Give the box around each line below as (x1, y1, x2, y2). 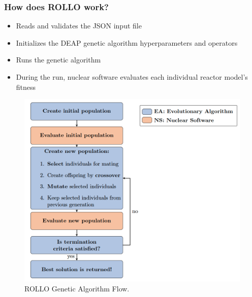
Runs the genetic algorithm (16, 54, 101, 65)
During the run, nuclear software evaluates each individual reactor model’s (16, 72, 248, 82)
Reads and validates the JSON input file (16, 20, 142, 31)
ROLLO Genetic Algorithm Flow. (24, 283, 130, 293)
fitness (16, 81, 36, 92)
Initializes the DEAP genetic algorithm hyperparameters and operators (16, 37, 238, 48)
